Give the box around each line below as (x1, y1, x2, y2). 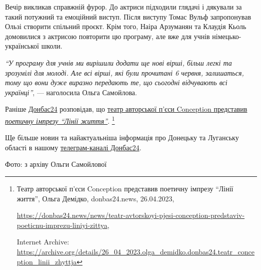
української (5, 41, 39, 51)
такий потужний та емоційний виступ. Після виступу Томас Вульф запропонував (5, 11, 251, 22)
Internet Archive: (16, 236, 69, 247)
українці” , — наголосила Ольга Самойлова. (5, 87, 137, 97)
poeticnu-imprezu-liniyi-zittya (16, 219, 107, 230)
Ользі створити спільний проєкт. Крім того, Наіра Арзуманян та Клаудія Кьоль (5, 21, 246, 32)
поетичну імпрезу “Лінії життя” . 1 (5, 114, 115, 126)
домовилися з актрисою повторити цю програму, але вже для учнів (5, 31, 210, 41)
